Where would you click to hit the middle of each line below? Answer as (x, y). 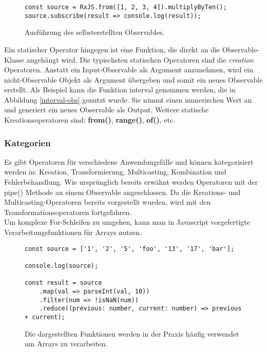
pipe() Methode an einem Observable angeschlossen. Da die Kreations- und (122, 192)
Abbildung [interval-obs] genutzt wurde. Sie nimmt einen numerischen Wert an (128, 99)
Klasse (14, 59)
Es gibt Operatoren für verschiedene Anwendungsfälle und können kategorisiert (129, 161)
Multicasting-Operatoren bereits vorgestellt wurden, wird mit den (108, 202)
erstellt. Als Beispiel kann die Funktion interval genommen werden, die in (120, 90)
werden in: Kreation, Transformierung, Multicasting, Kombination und (115, 172)
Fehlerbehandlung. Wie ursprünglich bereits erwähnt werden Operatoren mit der (131, 182)
